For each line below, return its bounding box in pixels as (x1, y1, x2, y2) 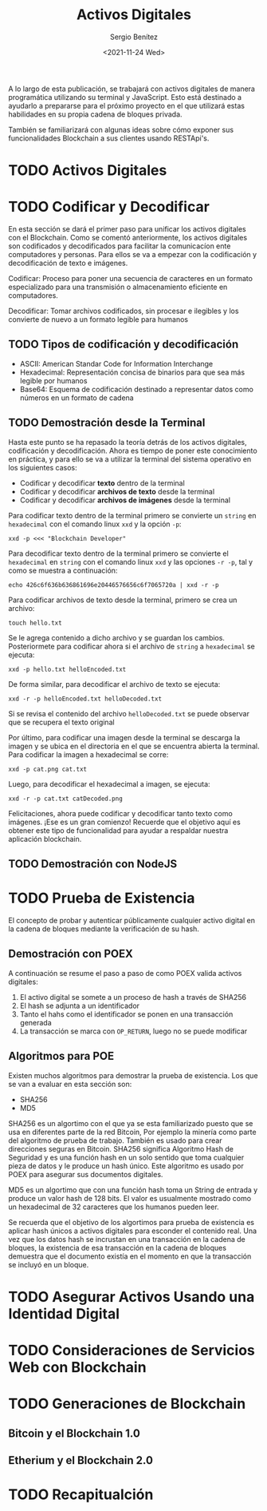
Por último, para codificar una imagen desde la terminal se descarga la (8, 732, 241, 742)
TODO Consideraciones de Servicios (8, 1342, 255, 1359)
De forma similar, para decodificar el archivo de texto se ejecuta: (8, 679, 221, 688)
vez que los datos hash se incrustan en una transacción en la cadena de (8, 1234, 245, 1243)
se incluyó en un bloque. (8, 1259, 89, 1269)
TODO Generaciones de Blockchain (8, 1395, 246, 1413)
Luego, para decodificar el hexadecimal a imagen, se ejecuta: (8, 779, 210, 788)
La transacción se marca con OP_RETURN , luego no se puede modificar (19, 1026, 248, 1036)
